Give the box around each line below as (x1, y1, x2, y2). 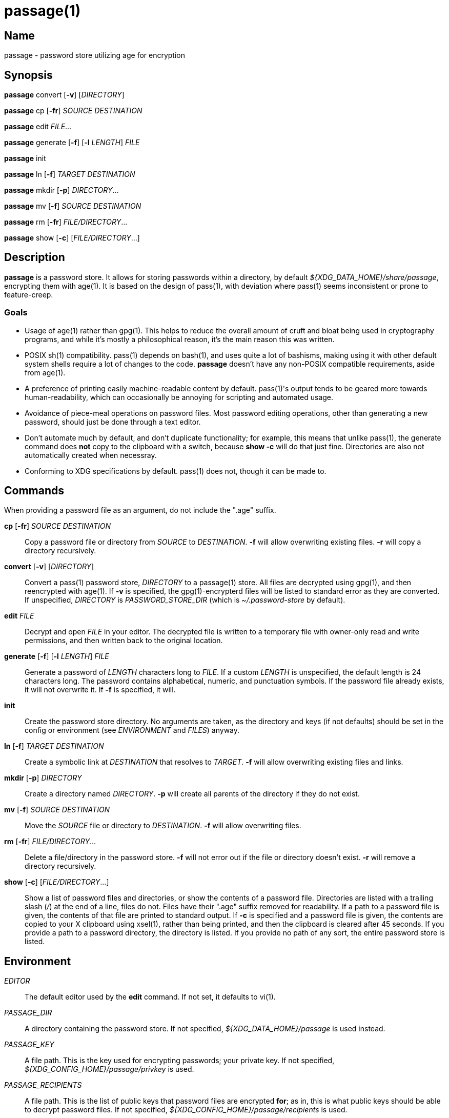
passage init (4, 154, 46, 163)
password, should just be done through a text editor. (25, 417, 201, 426)
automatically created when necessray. (25, 450, 157, 460)
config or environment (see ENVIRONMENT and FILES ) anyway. (25, 726, 240, 735)
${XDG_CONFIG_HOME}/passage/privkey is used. (25, 1065, 194, 1074)
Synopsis (4, 68, 53, 82)
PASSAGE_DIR (4, 1008, 52, 1017)
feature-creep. (4, 290, 53, 299)
